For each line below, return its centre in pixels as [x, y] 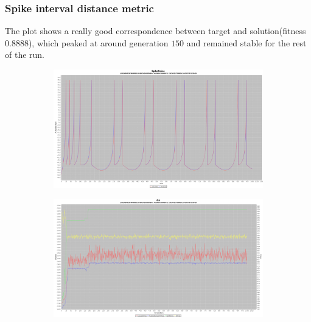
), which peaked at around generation [98, 42]
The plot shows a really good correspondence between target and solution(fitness [155, 31]
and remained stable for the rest [246, 42]
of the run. [25, 55]
